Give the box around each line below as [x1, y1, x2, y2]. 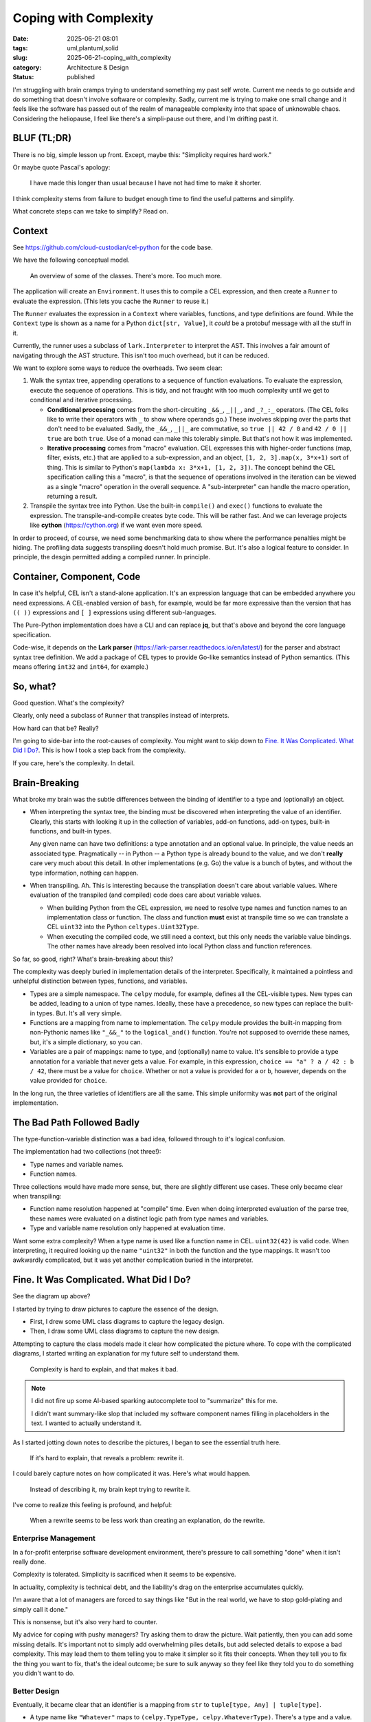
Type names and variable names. [30, 1160, 124, 1168]
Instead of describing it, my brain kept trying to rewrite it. [30, 1485, 192, 1493]
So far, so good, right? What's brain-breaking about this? [12, 955, 174, 963]
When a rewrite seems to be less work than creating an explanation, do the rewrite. [30, 1516, 265, 1525]
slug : [12, 54, 27, 62]
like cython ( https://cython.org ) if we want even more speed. [30, 521, 203, 530]
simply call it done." [12, 1605, 69, 1613]
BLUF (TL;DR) [12, 132, 72, 144]
